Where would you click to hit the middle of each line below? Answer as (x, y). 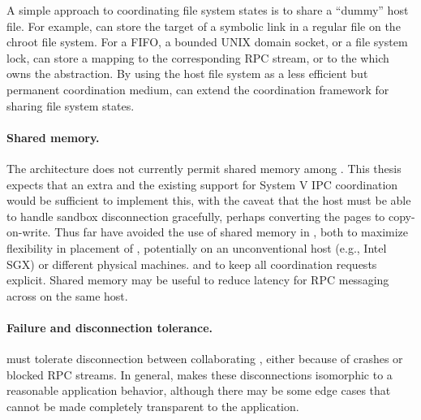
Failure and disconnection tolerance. (110, 327)
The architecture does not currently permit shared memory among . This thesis (204, 168)
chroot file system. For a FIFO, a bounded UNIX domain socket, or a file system (207, 42)
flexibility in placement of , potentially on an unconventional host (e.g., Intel (197, 247)
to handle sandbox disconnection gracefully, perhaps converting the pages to (196, 216)
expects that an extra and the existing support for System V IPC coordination (202, 184)
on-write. (29, 232)
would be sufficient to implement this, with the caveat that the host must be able (209, 200)
